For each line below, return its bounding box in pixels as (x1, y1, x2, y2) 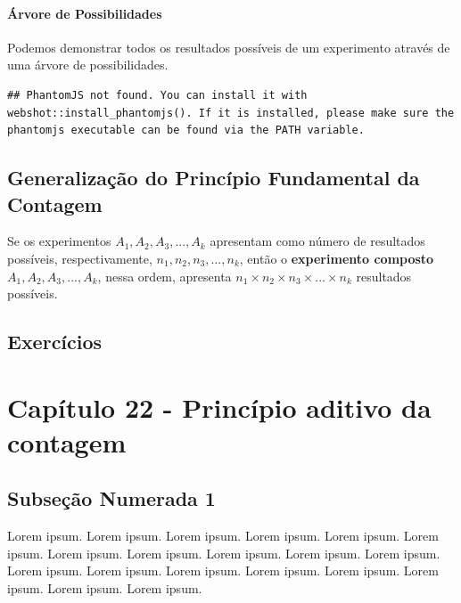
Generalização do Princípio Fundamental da (7, 164, 420, 191)
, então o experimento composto (239, 249, 434, 267)
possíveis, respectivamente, (7, 249, 152, 267)
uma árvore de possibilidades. (7, 55, 169, 74)
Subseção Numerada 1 (7, 485, 216, 512)
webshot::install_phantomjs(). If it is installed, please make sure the (7, 106, 455, 119)
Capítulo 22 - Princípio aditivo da (7, 388, 432, 425)
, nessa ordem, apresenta (97, 266, 232, 285)
